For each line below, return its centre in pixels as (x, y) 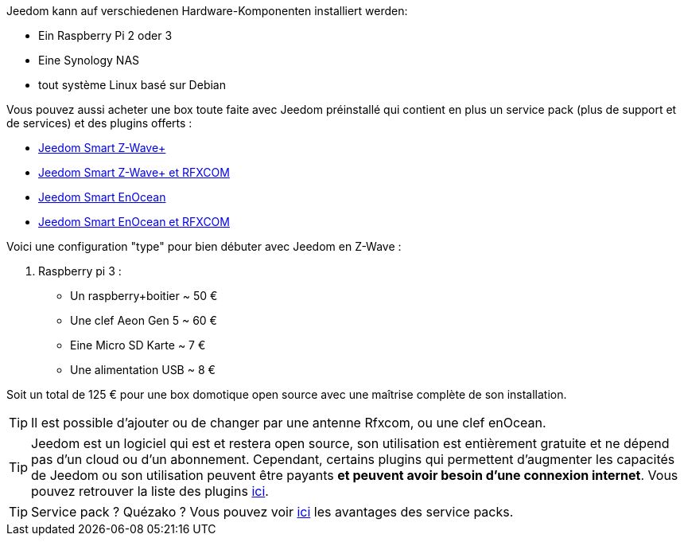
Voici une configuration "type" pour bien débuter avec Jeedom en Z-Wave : (204, 246)
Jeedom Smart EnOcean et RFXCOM (134, 222)
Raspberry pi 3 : (80, 271)
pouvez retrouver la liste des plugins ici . (150, 491)
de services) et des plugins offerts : (99, 123)
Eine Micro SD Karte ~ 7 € (138, 345)
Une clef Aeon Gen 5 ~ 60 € (144, 320)
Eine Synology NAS (89, 60)
